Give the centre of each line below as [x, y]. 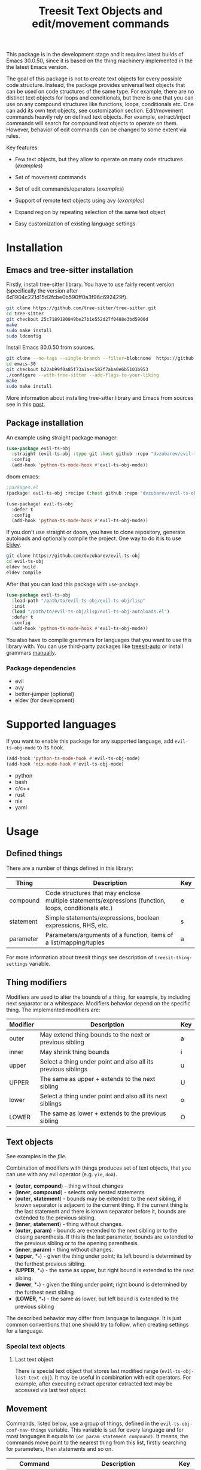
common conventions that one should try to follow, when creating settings [98, 1324]
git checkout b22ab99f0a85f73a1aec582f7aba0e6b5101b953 [77, 370]
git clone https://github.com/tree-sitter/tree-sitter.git [81, 308]
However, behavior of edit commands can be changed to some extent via [97, 129]
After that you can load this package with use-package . [73, 584]
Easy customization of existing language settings [75, 224]
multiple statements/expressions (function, [105, 900]
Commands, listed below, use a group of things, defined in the [83, 1423]
